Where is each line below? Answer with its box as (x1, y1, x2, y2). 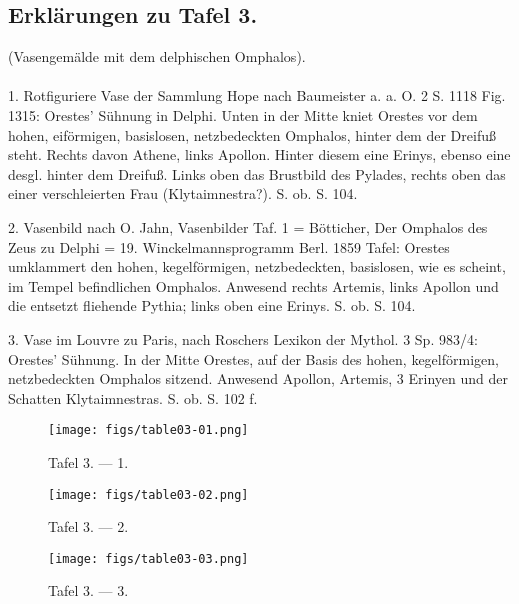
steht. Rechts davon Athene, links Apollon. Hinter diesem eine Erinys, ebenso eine (8, 144, 511, 165)
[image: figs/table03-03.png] (48, 551, 249, 566)
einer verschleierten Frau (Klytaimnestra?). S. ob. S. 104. (8, 183, 358, 204)
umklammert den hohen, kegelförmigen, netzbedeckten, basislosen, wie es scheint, (8, 256, 506, 277)
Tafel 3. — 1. (48, 451, 129, 472)
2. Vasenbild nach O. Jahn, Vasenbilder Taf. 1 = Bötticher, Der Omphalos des (8, 216, 488, 237)
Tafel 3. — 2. (48, 516, 129, 537)
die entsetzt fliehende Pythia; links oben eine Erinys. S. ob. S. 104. (8, 295, 416, 316)
